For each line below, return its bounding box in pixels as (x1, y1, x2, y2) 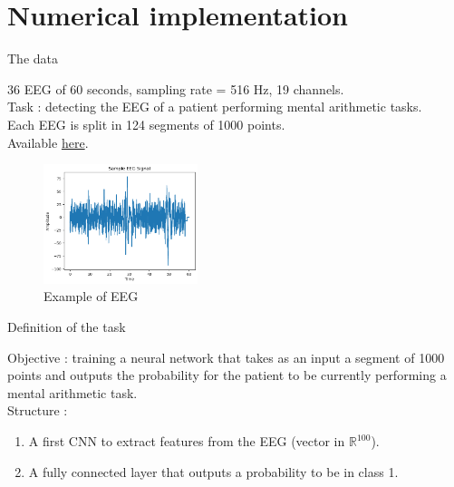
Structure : (7, 401, 68, 420)
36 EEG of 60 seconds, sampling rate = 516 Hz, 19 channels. (7, 79, 344, 98)
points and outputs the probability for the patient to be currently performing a (7, 365, 447, 385)
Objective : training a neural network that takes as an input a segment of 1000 (7, 347, 445, 366)
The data (7, 49, 58, 68)
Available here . (7, 132, 89, 151)
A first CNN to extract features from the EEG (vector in (28, 432, 345, 451)
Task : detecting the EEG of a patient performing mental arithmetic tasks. (7, 97, 422, 116)
